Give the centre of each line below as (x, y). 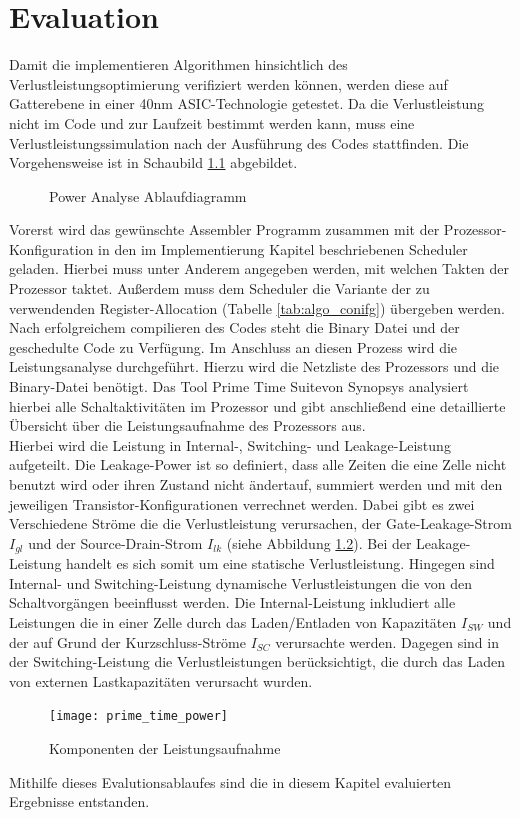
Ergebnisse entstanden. (79, 801)
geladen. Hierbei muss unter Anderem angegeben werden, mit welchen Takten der (259, 268)
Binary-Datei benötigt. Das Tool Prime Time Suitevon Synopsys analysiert (239, 386)
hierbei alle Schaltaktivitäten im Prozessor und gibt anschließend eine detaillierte (257, 405)
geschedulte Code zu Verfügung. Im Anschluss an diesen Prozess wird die (233, 346)
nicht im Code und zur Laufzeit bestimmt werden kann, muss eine (212, 122)
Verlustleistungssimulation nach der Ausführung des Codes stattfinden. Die (239, 142)
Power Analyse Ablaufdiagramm (148, 195)
